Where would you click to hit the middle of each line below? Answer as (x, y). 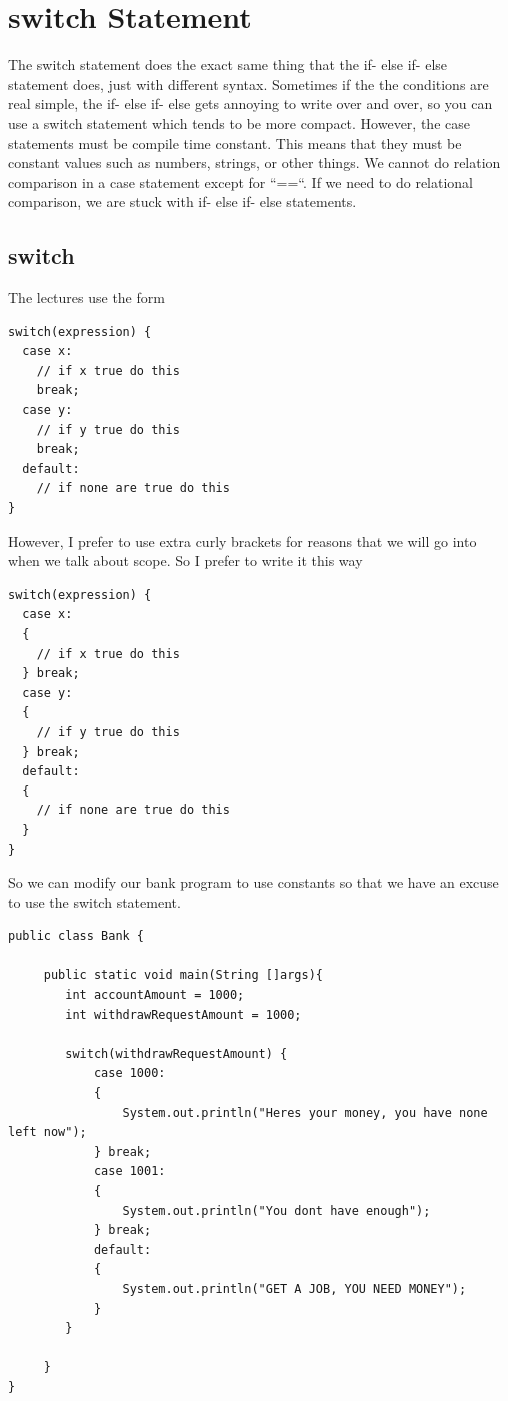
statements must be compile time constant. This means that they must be (235, 142)
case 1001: (129, 1171)
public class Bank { (76, 936)
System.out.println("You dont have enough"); (276, 1210)
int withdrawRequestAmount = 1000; (183, 1014)
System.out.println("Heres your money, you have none (305, 1112)
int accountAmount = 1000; (155, 995)
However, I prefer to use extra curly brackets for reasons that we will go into (242, 540)
